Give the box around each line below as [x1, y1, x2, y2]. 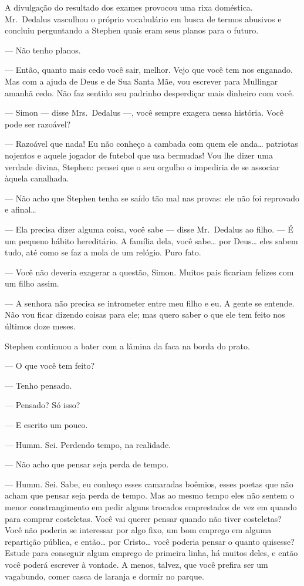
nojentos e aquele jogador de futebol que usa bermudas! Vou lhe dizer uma [5, 149, 273, 161]
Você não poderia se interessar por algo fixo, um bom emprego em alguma [5, 524, 272, 536]
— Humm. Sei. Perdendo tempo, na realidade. [5, 438, 171, 450]
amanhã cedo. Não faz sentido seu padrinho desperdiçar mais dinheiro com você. [5, 86, 295, 99]
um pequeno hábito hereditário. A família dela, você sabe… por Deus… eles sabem [5, 234, 298, 247]
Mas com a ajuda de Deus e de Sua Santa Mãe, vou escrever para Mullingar [5, 75, 278, 87]
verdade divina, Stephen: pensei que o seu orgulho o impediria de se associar [5, 160, 280, 173]
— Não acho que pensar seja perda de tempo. [5, 458, 169, 470]
